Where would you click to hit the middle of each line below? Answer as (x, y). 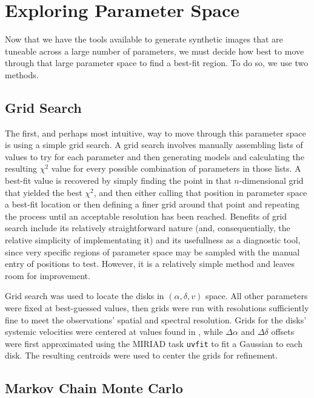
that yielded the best (44, 192)
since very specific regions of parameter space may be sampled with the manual (152, 251)
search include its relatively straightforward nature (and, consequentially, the (148, 228)
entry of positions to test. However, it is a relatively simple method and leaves (150, 264)
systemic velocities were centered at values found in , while (114, 332)
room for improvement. (48, 275)
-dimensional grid (271, 180)
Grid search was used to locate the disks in (85, 296)
